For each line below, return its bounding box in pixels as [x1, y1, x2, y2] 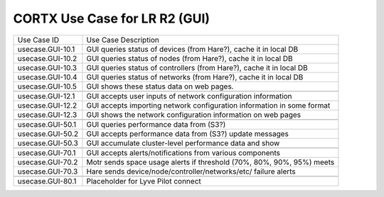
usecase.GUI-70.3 [17, 167, 78, 176]
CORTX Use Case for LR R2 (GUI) [13, 11, 210, 26]
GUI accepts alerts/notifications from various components [86, 147, 281, 157]
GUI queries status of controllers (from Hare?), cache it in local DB [86, 62, 309, 72]
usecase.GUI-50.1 [17, 119, 77, 129]
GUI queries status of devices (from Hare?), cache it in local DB [86, 44, 299, 54]
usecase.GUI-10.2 [17, 53, 78, 63]
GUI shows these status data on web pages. [86, 81, 234, 91]
